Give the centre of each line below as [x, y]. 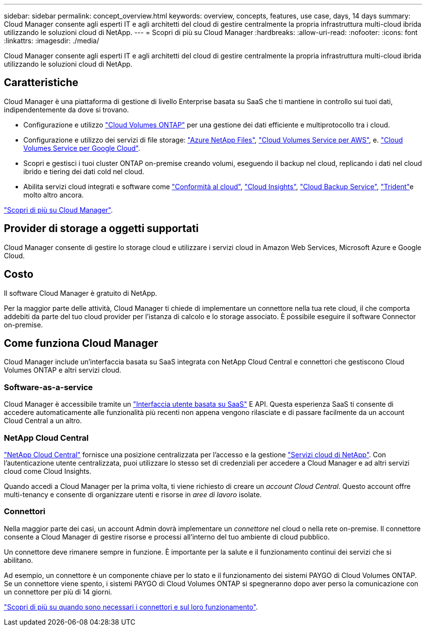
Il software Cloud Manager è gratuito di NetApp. [81, 293]
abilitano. [18, 560]
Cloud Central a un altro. [43, 421]
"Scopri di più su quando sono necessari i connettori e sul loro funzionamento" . [131, 607]
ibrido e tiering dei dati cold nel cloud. [84, 171]
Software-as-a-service [48, 387]
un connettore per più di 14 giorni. [58, 592]
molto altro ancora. [54, 195]
